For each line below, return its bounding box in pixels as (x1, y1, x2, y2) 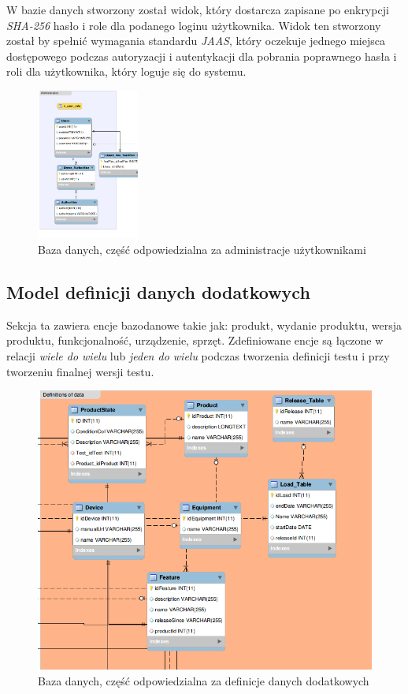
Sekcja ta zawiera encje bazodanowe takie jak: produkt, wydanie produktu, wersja (6, 316, 402, 333)
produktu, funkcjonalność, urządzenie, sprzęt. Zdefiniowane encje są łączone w (6, 332, 384, 349)
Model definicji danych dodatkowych (6, 280, 310, 304)
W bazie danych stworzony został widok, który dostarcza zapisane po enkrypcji (6, 2, 389, 17)
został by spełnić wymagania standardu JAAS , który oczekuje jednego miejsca (6, 32, 385, 49)
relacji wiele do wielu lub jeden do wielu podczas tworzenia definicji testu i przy (6, 348, 390, 364)
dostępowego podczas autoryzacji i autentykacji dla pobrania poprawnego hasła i (6, 47, 397, 64)
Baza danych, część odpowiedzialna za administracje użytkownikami (38, 241, 366, 258)
